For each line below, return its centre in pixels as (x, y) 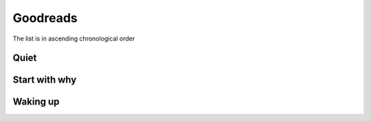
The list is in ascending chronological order (74, 38)
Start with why (45, 80)
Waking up (36, 102)
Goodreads (45, 18)
